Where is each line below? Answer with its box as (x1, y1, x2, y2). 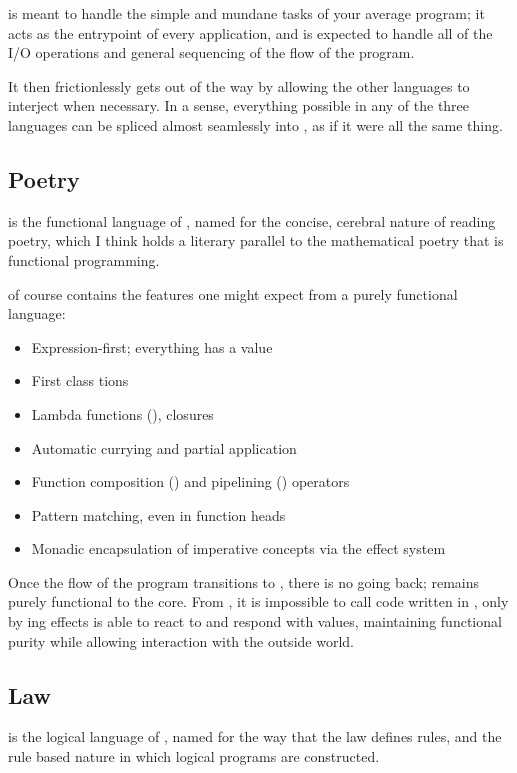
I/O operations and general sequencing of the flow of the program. (8, 42, 415, 63)
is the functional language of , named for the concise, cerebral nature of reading (8, 210, 496, 231)
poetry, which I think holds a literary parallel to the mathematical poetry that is (8, 230, 504, 251)
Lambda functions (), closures (31, 403, 214, 424)
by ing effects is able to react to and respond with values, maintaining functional (8, 611, 502, 632)
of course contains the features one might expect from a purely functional (8, 283, 458, 304)
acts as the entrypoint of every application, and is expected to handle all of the (8, 22, 493, 43)
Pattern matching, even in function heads (31, 504, 286, 525)
